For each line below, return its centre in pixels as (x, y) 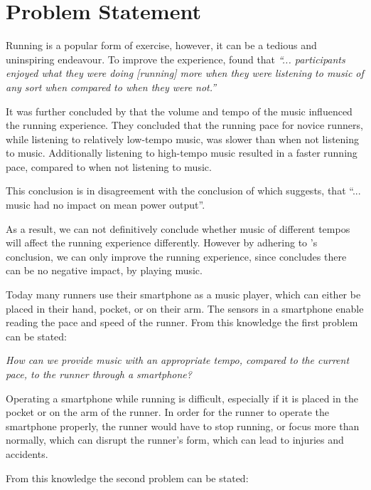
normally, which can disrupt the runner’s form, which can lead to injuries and (175, 440)
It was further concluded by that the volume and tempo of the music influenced (179, 111)
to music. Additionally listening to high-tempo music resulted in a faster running (182, 153)
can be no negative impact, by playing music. (104, 270)
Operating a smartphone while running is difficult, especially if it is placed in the (182, 398)
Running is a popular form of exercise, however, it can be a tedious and (161, 45)
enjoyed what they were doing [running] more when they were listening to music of (185, 73)
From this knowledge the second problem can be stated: (127, 478)
